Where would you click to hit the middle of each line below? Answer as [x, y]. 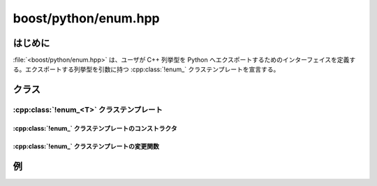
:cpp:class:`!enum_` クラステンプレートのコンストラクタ [95, 129]
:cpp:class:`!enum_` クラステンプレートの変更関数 [86, 146]
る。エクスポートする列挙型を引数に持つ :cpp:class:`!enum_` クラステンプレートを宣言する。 [146, 69]
